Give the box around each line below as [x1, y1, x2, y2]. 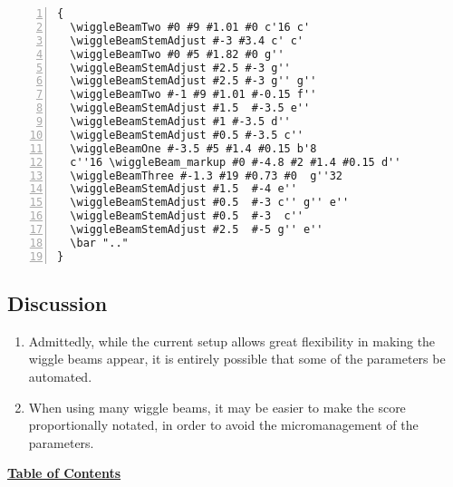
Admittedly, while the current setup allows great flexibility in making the [28, 331, 436, 350]
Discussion [7, 289, 108, 317]
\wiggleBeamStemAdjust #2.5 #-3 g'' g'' [70, 74, 317, 88]
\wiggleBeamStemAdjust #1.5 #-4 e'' [70, 182, 297, 196]
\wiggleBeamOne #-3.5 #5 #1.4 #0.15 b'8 [70, 141, 317, 155]
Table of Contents [7, 463, 121, 482]
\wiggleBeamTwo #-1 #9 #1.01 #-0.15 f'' [70, 88, 317, 102]
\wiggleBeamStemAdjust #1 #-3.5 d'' [70, 115, 291, 128]
